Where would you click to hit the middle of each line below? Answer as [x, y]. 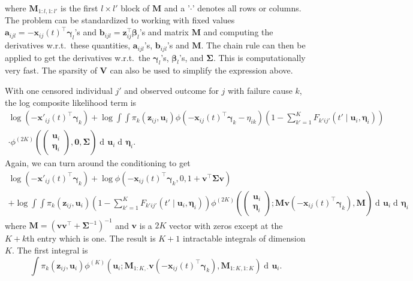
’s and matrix [164, 32]
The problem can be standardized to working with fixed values [120, 20]
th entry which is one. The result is [91, 238]
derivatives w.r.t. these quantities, [68, 45]
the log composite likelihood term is [71, 102]
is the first [79, 8]
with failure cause [260, 91]
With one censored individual [59, 91]
